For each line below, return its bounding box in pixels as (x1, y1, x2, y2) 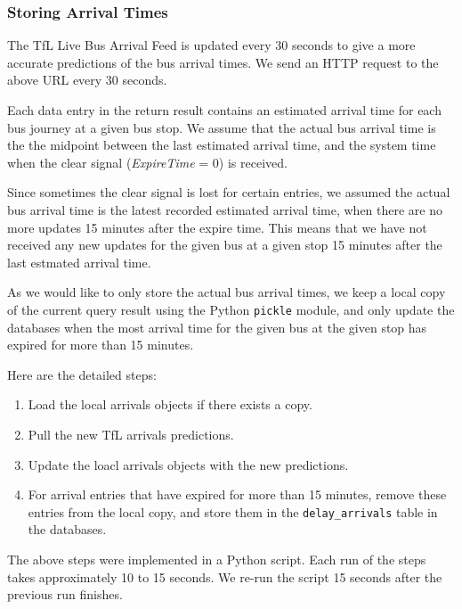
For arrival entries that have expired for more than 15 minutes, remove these (28, 485, 447, 504)
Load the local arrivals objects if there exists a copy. (28, 395, 312, 414)
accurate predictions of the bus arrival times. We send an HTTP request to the (7, 53, 439, 71)
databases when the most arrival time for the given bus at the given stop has (7, 317, 427, 336)
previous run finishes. (7, 585, 123, 604)
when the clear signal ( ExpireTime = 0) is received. (7, 152, 288, 171)
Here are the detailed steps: (7, 365, 157, 383)
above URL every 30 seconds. (7, 70, 167, 89)
